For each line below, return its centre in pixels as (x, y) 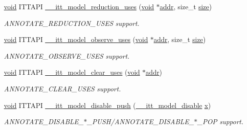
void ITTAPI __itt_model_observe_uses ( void (76, 39)
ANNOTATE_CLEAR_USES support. (62, 88)
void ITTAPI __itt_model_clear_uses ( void (72, 72)
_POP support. (220, 121)
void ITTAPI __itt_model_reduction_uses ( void (79, 6)
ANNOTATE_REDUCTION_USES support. (72, 23)
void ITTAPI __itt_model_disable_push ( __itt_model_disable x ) (107, 105)
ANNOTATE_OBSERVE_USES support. (67, 55)
